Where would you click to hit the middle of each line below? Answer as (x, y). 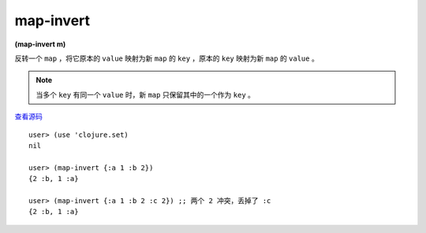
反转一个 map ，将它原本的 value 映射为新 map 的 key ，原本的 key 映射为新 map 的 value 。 (166, 58)
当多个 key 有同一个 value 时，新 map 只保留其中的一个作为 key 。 (146, 94)
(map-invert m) (40, 44)
